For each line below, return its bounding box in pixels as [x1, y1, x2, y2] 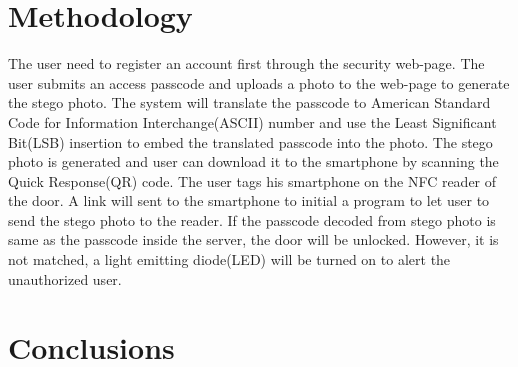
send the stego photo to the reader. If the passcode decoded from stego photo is [8, 209, 496, 230]
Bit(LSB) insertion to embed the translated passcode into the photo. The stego [8, 131, 493, 152]
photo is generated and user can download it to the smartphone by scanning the [8, 151, 499, 172]
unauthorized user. [8, 268, 122, 289]
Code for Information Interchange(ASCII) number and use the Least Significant [8, 111, 497, 132]
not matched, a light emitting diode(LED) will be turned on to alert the [8, 249, 451, 270]
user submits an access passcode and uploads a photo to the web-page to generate [8, 72, 510, 93]
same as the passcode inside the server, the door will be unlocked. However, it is [8, 229, 499, 250]
